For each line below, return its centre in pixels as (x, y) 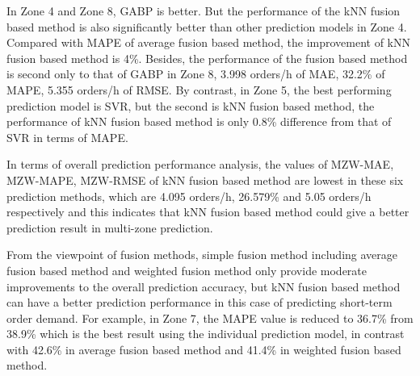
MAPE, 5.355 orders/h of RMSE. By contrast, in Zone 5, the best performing (199, 89)
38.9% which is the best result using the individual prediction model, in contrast (206, 334)
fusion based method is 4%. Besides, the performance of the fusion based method (207, 58)
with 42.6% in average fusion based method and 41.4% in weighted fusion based (204, 349)
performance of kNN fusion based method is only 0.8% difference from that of (199, 121)
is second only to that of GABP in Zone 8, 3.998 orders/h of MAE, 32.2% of (196, 74)
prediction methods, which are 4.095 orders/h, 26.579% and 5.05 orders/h (189, 196)
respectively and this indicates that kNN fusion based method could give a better (208, 212)
